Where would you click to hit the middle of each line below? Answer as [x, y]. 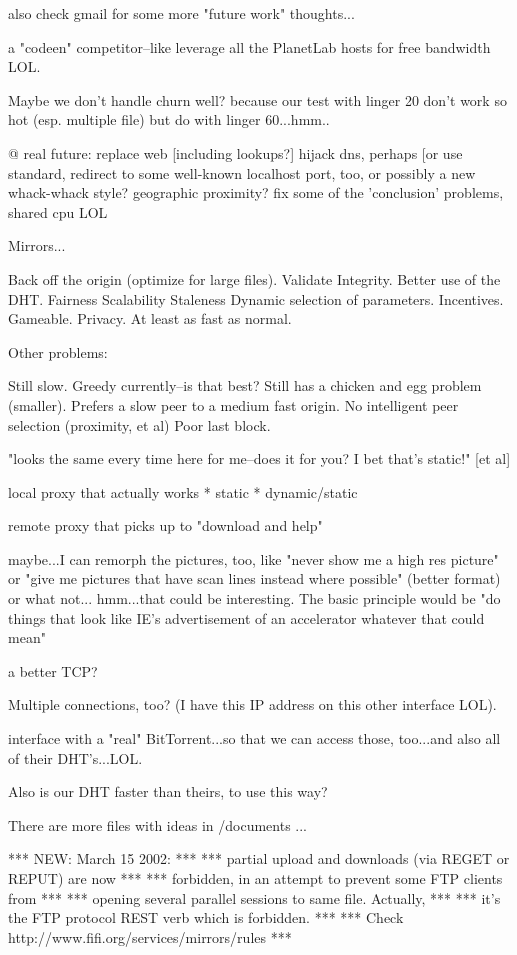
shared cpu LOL [58, 211]
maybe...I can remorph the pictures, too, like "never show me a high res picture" [253, 558]
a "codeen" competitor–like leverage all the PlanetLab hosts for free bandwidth [249, 46]
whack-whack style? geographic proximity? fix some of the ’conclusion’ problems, [256, 192]
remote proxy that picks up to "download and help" [165, 525]
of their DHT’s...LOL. [75, 757]
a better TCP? [53, 670]
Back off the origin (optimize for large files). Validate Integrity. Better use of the [254, 278]
